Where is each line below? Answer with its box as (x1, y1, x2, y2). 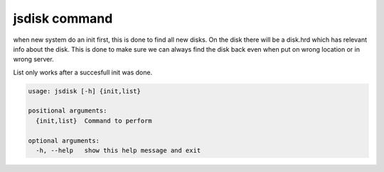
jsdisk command (13, 11, 113, 26)
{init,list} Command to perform (36, 117, 152, 125)
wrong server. (13, 55, 54, 64)
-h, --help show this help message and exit (36, 147, 201, 155)
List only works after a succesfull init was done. (13, 68, 153, 76)
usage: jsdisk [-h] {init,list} (28, 87, 142, 95)
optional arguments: (28, 137, 100, 144)
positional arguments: (28, 107, 107, 115)
